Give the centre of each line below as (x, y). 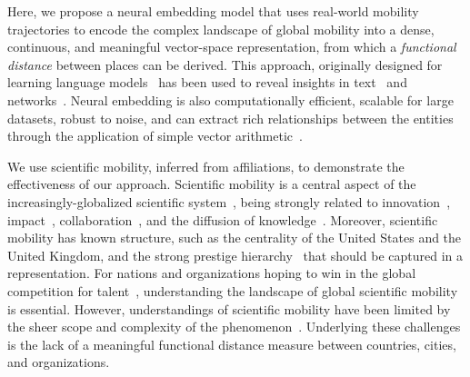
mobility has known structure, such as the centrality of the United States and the (235, 238)
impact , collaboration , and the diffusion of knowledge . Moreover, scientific (223, 219)
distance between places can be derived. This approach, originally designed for (225, 64)
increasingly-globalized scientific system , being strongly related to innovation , (229, 201)
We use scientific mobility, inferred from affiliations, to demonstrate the (206, 166)
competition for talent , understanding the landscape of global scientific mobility (233, 290)
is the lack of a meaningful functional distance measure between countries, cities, (232, 344)
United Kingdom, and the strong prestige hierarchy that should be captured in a (235, 255)
